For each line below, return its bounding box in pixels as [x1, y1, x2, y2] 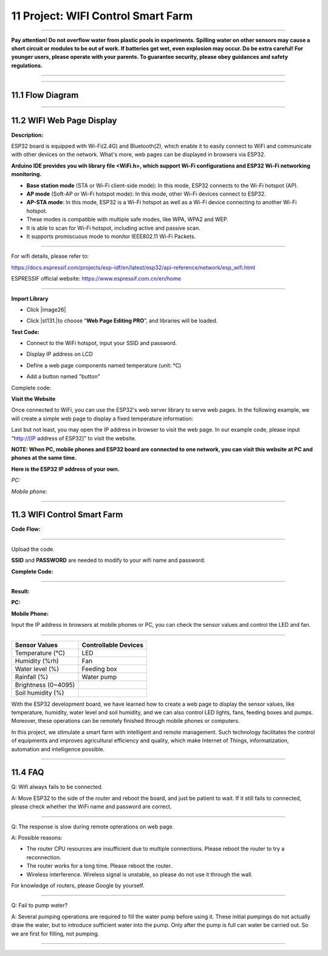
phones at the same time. [11, 454, 77, 462]
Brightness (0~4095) [15, 680, 75, 689]
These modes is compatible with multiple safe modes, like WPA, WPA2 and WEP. [26, 216, 229, 223]
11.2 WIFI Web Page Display [11, 115, 117, 126]
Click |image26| [26, 306, 66, 313]
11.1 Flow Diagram [11, 90, 79, 100]
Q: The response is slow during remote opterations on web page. [11, 823, 174, 830]
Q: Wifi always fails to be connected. [11, 784, 103, 791]
